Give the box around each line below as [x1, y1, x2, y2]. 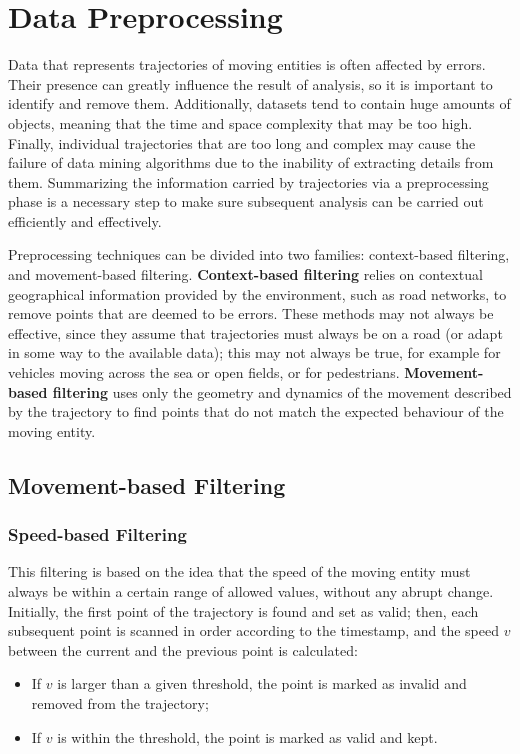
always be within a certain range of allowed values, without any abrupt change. [8, 581, 494, 601]
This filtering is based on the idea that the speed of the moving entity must [8, 561, 471, 582]
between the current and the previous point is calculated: [8, 639, 358, 660]
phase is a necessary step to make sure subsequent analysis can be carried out [8, 191, 484, 212]
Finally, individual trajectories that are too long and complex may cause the [8, 132, 476, 153]
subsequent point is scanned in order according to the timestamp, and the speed [8, 620, 499, 641]
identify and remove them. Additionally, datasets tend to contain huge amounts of [8, 93, 511, 114]
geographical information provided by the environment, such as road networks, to [8, 283, 507, 304]
